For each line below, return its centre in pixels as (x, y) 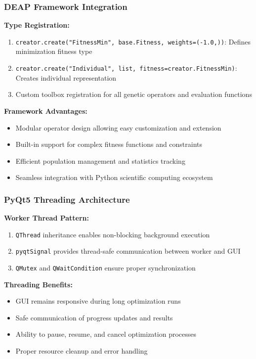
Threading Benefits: (38, 284)
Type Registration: (37, 25)
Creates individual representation (66, 77)
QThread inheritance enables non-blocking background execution (113, 234)
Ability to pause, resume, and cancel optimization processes (106, 334)
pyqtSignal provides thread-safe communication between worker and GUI (128, 251)
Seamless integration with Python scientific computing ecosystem (114, 177)
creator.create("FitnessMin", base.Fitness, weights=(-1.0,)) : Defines (133, 41)
